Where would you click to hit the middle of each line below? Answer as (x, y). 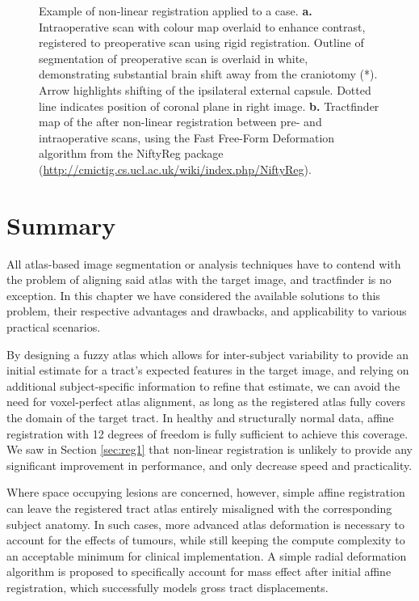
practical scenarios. (54, 327)
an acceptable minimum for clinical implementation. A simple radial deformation (207, 555)
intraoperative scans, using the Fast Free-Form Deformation (187, 137)
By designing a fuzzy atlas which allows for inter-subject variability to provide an (208, 354)
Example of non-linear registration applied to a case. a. (176, 11)
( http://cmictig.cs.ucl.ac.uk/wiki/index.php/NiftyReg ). (175, 169)
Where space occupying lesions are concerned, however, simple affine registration (206, 492)
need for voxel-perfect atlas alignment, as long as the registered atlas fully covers (206, 402)
